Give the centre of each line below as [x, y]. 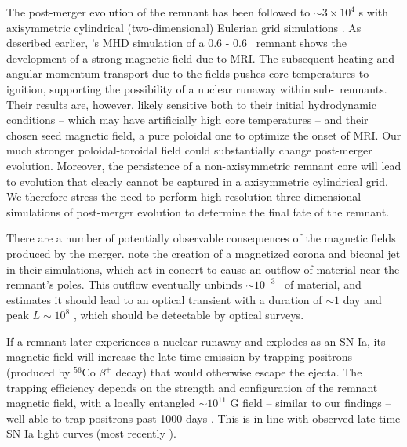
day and [362, 299]
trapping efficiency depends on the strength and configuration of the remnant [192, 387]
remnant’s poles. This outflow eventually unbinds [124, 284]
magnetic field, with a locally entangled [101, 403]
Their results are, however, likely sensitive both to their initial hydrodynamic [191, 104]
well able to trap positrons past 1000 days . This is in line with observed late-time [203, 418]
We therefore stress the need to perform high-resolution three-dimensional [184, 196]
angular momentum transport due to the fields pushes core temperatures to [188, 73]
